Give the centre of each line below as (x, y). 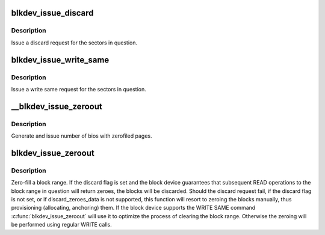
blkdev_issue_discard (52, 13)
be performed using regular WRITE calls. (62, 225)
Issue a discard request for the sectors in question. (74, 43)
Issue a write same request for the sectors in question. (79, 89)
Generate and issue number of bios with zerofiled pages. (82, 136)
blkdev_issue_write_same (60, 60)
